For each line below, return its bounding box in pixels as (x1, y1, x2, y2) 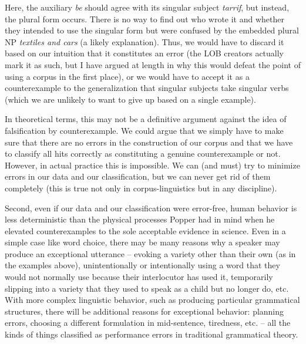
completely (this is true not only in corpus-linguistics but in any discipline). (5, 181, 277, 194)
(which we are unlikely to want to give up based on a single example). (5, 93, 256, 105)
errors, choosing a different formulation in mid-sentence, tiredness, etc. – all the (5, 316, 291, 329)
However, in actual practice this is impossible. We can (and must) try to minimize (5, 158, 300, 171)
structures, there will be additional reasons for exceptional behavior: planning (5, 305, 284, 317)
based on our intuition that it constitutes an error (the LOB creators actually (5, 47, 284, 59)
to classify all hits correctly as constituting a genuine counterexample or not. (5, 147, 281, 160)
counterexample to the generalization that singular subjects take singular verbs (5, 82, 289, 94)
